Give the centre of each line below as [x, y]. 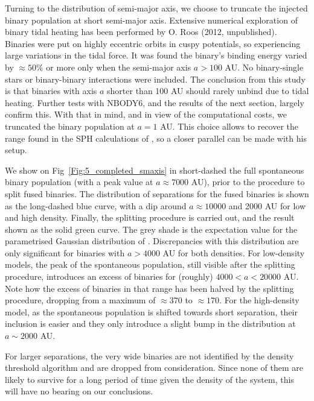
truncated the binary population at [70, 126]
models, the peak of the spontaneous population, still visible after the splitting [150, 264]
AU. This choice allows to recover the [229, 126]
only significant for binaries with [65, 252]
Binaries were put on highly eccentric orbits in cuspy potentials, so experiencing [153, 43]
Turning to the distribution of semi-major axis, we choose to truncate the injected [156, 8]
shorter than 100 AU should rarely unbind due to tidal [208, 91]
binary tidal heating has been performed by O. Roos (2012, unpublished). [141, 32]
